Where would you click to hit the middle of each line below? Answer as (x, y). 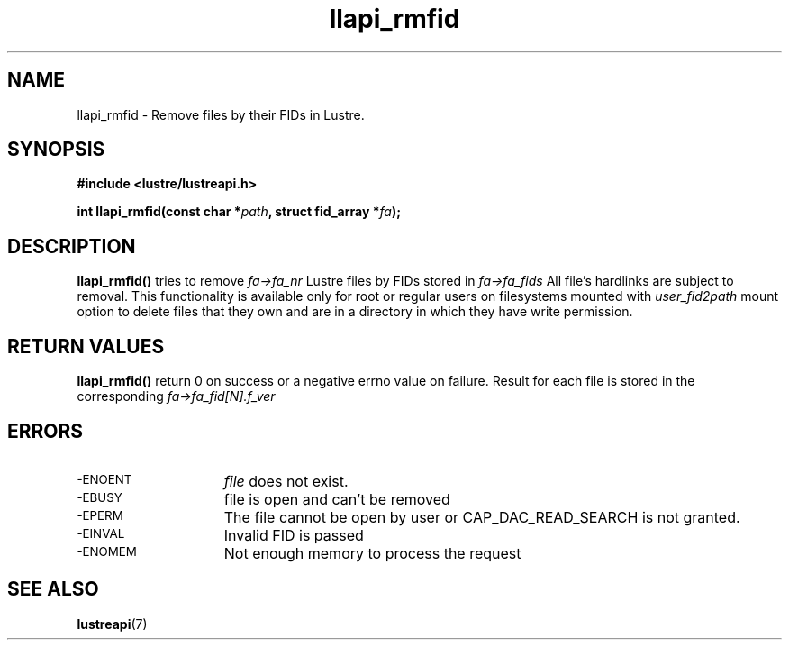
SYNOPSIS (56, 150)
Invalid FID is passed (294, 535)
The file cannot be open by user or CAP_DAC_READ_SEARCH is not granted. (482, 517)
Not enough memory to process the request (372, 553)
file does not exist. (286, 481)
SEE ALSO (53, 589)
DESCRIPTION (72, 246)
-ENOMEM (107, 551)
